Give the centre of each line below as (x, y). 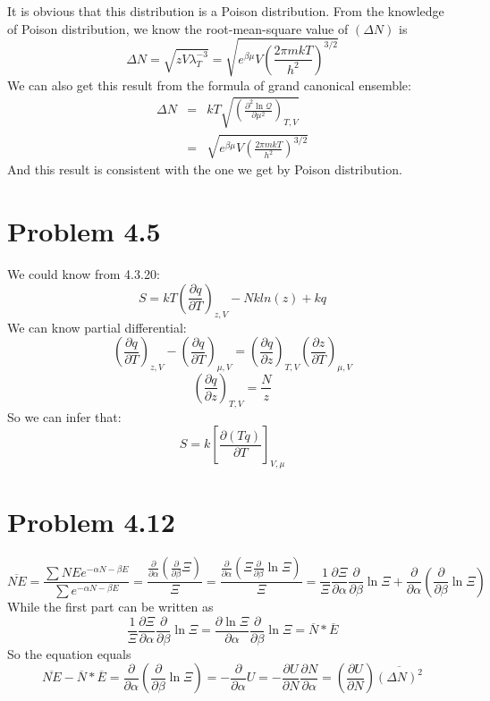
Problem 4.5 (84, 231)
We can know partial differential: (97, 327)
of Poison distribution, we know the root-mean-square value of (178, 28)
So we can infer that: (64, 416)
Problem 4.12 (91, 522)
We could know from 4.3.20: (84, 274)
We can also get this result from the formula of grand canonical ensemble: (209, 84)
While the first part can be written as (110, 607)
